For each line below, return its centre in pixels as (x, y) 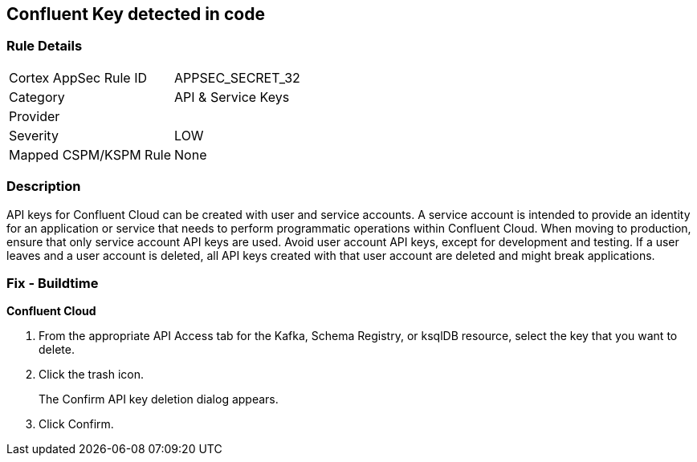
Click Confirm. (76, 424)
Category (37, 97)
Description (44, 186)
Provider (35, 116)
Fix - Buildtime (53, 283)
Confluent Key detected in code (136, 14)
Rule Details (45, 46)
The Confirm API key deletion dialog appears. (159, 399)
